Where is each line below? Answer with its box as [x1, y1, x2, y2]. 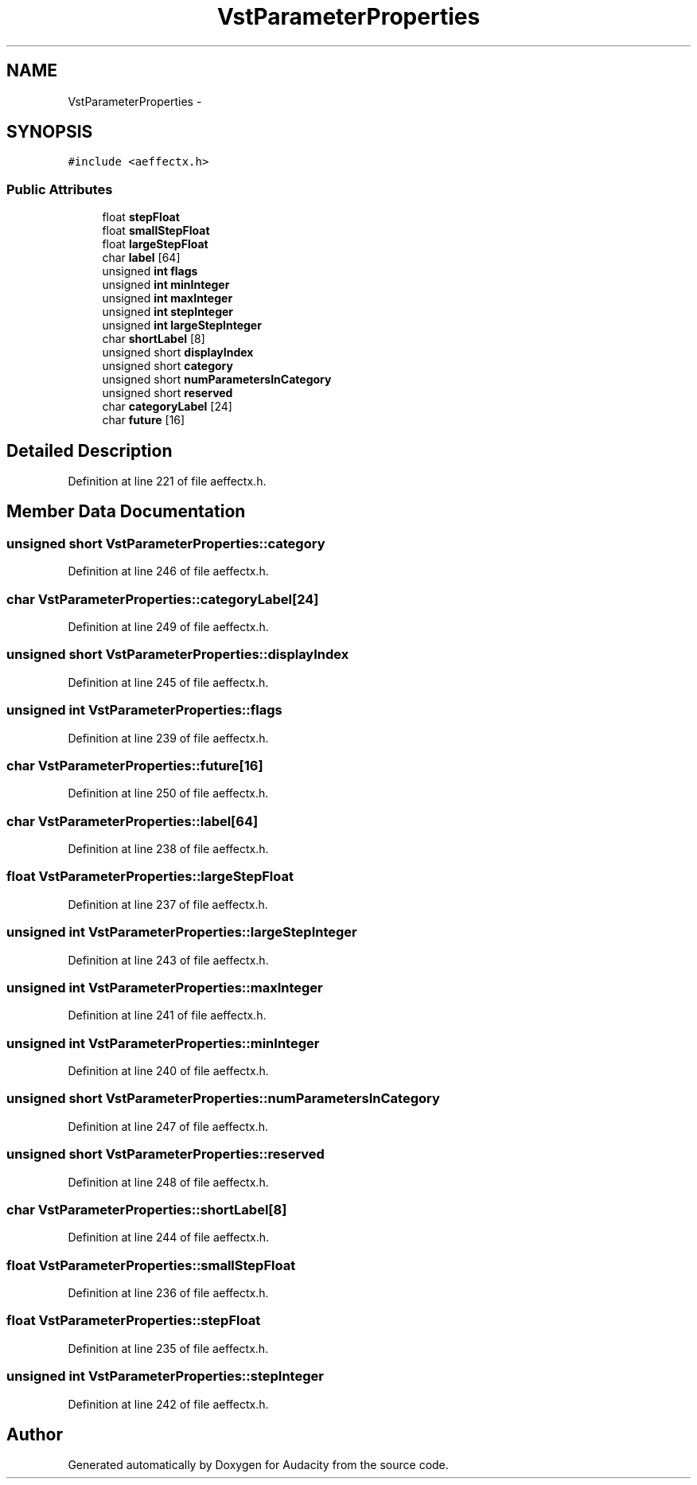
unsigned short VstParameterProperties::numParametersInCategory [6, 1090, 440, 1107]
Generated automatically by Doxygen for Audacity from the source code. [68, 1458, 449, 1472]
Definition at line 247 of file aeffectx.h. [68, 1119, 268, 1133]
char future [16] [102, 413, 185, 427]
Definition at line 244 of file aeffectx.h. [68, 1230, 270, 1245]
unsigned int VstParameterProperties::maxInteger [6, 979, 323, 996]
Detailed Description [6, 440, 173, 461]
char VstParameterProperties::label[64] [6, 813, 259, 829]
